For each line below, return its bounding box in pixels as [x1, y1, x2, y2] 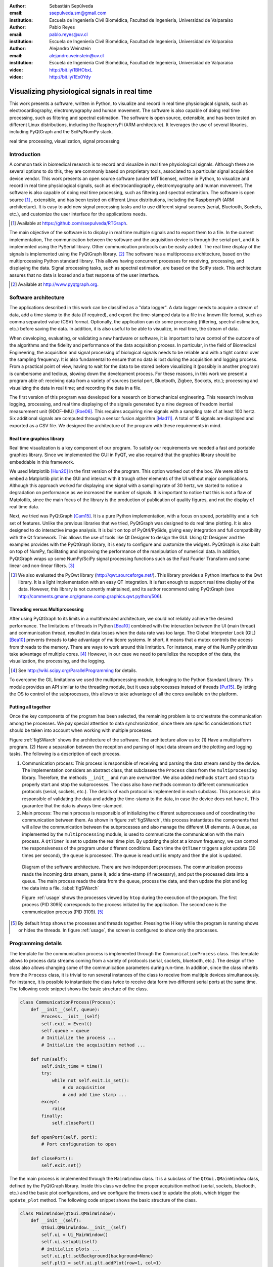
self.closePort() [52, 1120, 95, 1126]
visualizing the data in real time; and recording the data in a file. [9, 385, 142, 391]
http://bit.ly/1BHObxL [49, 66, 93, 73]
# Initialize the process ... [41, 1035, 116, 1041]
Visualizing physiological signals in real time [9, 87, 153, 96]
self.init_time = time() [41, 1063, 103, 1069]
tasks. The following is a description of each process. [9, 751, 121, 757]
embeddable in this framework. [9, 459, 74, 465]
